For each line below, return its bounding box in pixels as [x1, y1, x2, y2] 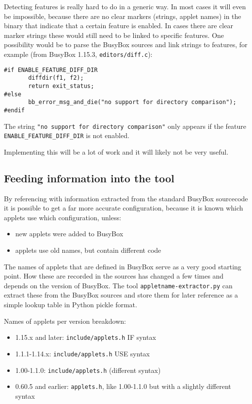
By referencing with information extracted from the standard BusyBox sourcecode [4, 193, 248, 203]
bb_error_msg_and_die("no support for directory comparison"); [28, 99, 236, 106]
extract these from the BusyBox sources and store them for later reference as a [4, 290, 238, 300]
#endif [4, 106, 25, 114]
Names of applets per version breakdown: [4, 316, 126, 326]
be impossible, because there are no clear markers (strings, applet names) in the [4, 11, 241, 21]
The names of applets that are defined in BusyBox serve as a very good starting [4, 261, 241, 271]
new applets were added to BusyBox [15, 228, 124, 239]
